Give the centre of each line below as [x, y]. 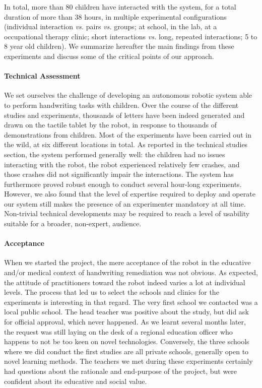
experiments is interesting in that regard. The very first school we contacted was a [131, 302]
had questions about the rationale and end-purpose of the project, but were [121, 371]
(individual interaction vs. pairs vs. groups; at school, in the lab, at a [111, 26]
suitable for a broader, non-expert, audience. [73, 223]
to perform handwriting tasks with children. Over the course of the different [121, 105]
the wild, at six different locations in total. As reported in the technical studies [126, 144]
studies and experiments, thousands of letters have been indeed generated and [124, 115]
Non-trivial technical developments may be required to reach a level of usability [127, 213]
